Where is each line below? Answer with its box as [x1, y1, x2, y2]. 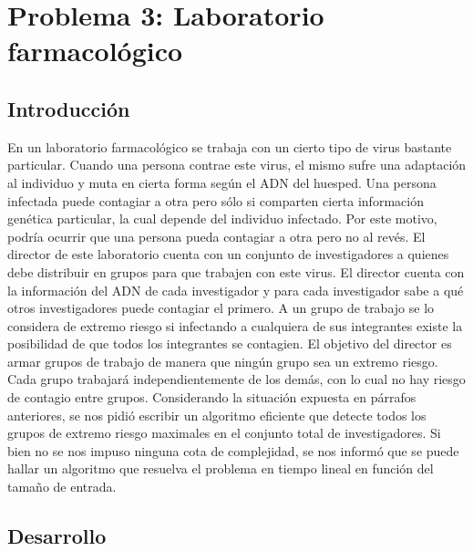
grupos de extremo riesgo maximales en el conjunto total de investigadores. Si [7, 423, 441, 442]
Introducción [7, 94, 130, 122]
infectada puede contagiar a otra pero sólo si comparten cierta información [7, 191, 424, 210]
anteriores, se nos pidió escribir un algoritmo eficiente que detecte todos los [7, 405, 427, 424]
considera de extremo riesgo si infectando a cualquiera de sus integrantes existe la [7, 316, 463, 335]
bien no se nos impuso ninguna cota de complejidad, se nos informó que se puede [7, 441, 459, 460]
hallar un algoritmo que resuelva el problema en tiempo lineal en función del [7, 459, 434, 478]
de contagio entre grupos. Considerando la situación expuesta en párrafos [7, 388, 416, 407]
